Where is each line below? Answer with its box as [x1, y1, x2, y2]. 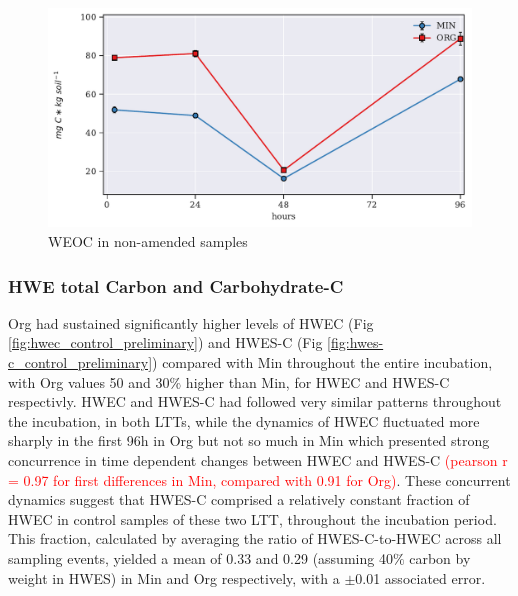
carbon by [409, 547, 471, 568]
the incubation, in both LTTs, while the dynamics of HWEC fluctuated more [8, 410, 480, 431]
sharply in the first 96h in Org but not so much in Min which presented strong [8, 430, 490, 451]
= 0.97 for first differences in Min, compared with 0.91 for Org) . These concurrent [8, 469, 511, 490]
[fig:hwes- [327, 332, 384, 353]
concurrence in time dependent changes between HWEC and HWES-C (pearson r [8, 450, 508, 471]
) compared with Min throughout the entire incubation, [152, 352, 493, 373]
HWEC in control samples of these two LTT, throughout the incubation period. [8, 508, 497, 529]
